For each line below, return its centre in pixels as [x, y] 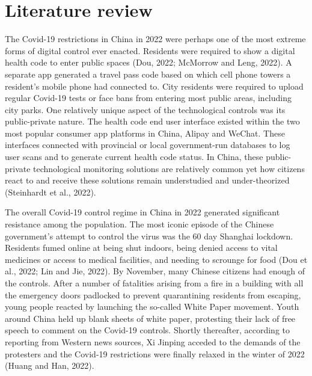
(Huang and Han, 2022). [50, 365]
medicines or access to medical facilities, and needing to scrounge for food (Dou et [156, 259]
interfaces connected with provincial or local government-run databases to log [148, 145]
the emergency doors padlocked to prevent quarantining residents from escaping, [153, 294]
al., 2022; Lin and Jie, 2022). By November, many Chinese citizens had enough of [155, 271]
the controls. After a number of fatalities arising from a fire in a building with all [154, 283]
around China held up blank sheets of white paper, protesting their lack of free [150, 318]
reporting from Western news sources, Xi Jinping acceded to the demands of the [153, 341]
